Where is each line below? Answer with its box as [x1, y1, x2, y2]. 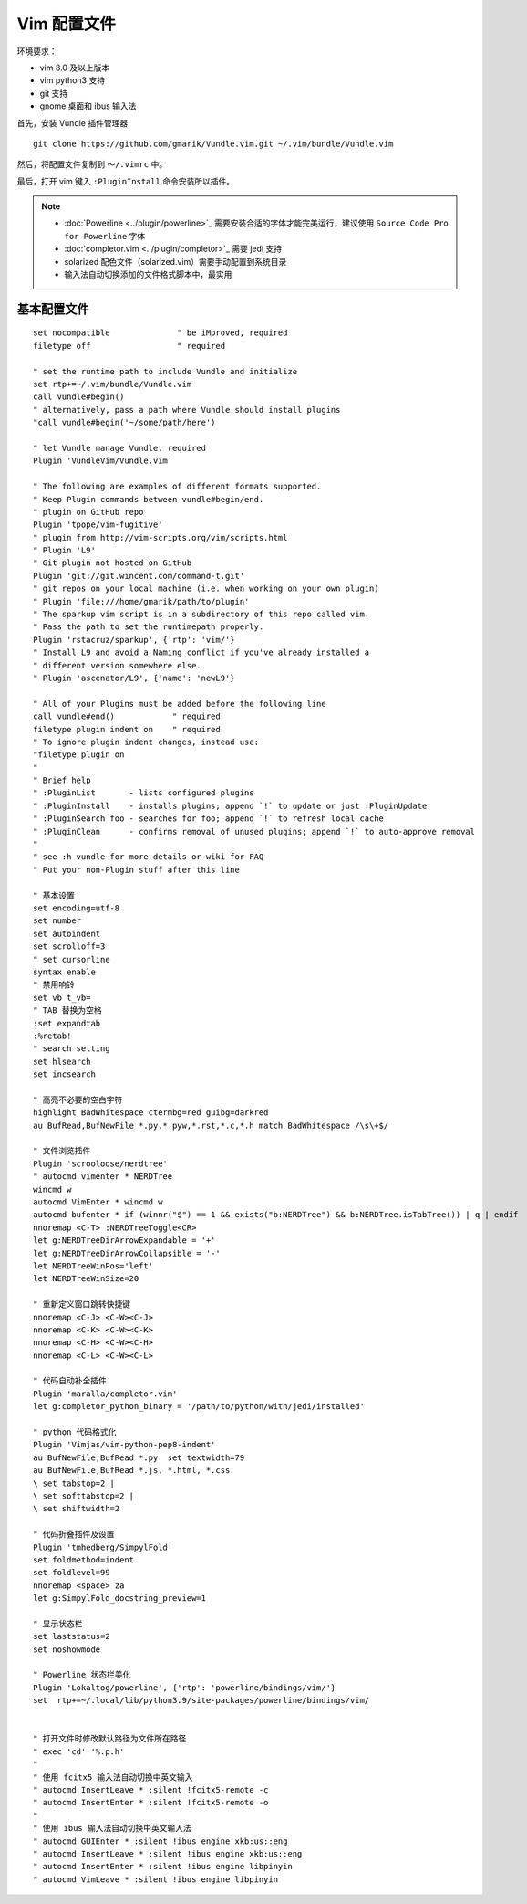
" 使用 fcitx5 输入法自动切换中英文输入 [33, 1772, 193, 1783]
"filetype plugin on [33, 750, 125, 760]
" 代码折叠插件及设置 [33, 1530, 115, 1540]
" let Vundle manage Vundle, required [33, 443, 207, 453]
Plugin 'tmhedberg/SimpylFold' [33, 1541, 173, 1552]
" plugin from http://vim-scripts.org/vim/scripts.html [33, 532, 288, 542]
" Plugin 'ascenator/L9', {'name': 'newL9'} [33, 672, 236, 683]
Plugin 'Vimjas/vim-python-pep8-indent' [33, 1439, 216, 1450]
